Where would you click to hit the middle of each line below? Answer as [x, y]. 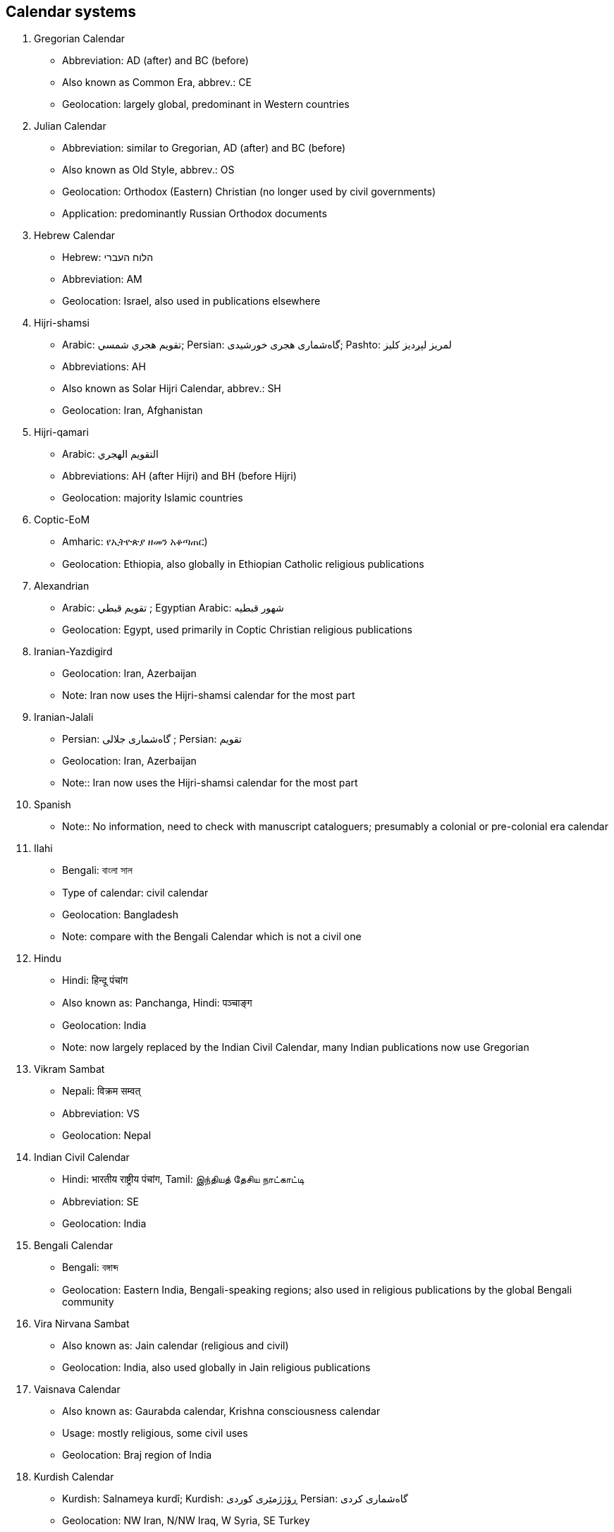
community [88, 1302]
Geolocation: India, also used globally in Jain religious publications [216, 1368]
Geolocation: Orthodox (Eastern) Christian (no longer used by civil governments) [249, 192]
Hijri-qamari [61, 432]
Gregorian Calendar [80, 39]
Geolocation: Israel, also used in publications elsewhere [191, 301]
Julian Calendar [70, 126]
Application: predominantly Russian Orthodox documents [195, 214]
